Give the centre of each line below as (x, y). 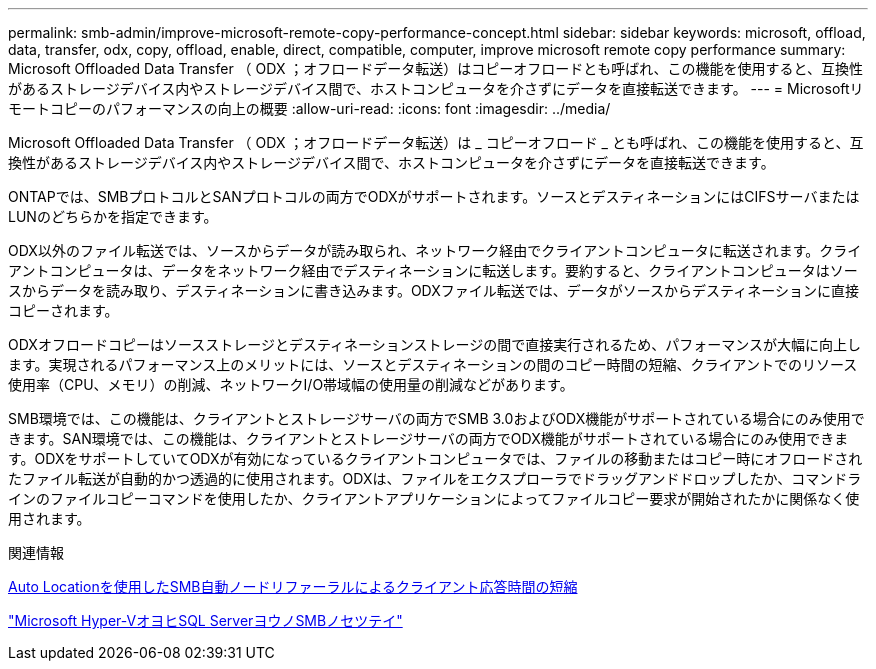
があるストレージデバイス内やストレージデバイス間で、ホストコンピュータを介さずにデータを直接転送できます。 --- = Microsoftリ (436, 88)
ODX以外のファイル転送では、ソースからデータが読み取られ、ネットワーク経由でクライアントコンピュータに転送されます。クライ (435, 250)
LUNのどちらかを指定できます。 (113, 216)
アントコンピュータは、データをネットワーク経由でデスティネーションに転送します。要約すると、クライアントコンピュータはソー (433, 270)
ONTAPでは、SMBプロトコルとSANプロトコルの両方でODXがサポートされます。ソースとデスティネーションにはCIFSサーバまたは (434, 196)
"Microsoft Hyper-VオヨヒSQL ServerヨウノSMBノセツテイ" (205, 620)
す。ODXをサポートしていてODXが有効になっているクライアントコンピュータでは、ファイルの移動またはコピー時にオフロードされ (435, 458)
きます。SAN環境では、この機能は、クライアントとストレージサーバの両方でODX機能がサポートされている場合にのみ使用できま (428, 438)
